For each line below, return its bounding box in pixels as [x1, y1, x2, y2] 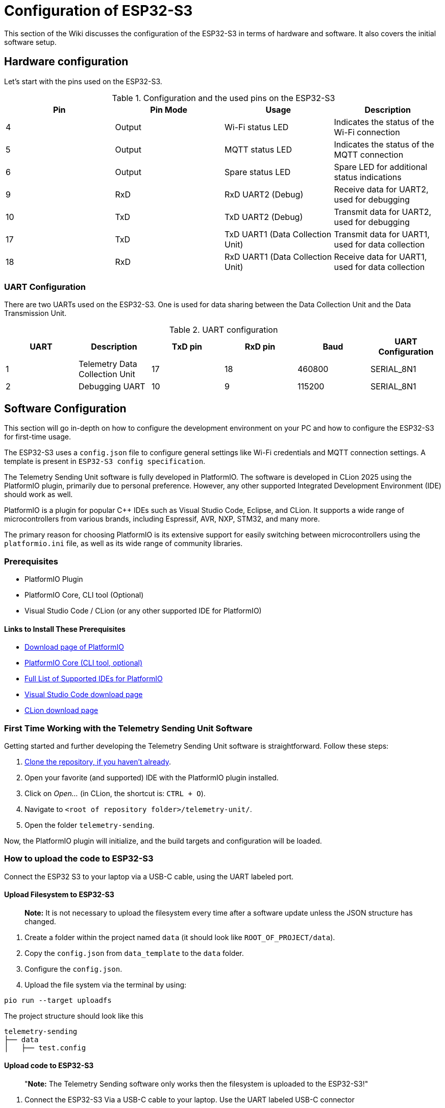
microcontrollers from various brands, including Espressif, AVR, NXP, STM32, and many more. [4, 514, 320, 524]
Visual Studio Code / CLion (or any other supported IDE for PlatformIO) [24, 606, 262, 615]
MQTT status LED [225, 144, 292, 155]
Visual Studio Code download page [24, 690, 143, 699]
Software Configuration [4, 402, 127, 415]
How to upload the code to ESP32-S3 [4, 853, 154, 864]
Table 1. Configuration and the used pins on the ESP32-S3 [112, 92, 335, 103]
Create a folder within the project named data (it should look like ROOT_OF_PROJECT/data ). [24, 932, 335, 942]
